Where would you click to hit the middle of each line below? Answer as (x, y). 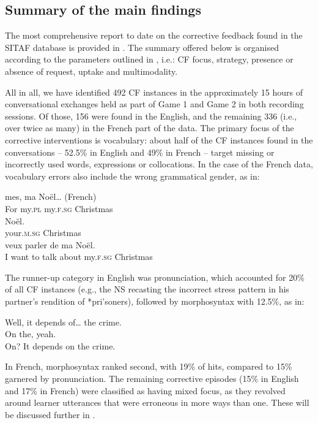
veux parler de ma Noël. (50, 244)
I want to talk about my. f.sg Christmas (79, 257)
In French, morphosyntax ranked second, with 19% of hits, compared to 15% (149, 366)
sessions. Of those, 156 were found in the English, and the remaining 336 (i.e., (151, 116)
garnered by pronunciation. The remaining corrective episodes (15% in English (152, 379)
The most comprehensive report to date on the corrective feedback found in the (154, 35)
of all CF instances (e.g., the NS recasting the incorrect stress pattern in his (147, 289)
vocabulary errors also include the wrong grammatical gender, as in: (132, 176)
